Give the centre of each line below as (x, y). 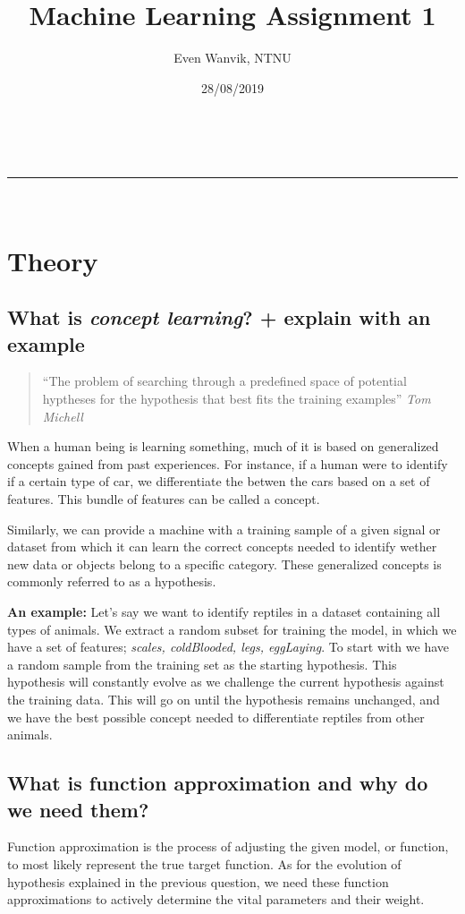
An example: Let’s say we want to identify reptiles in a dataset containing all (224, 611)
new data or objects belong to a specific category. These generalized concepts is (224, 564)
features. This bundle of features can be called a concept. (164, 499)
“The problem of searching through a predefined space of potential (224, 381)
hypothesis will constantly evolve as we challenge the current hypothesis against (226, 682)
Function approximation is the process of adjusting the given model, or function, (228, 846)
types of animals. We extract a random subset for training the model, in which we (232, 629)
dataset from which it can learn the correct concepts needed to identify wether (222, 547)
